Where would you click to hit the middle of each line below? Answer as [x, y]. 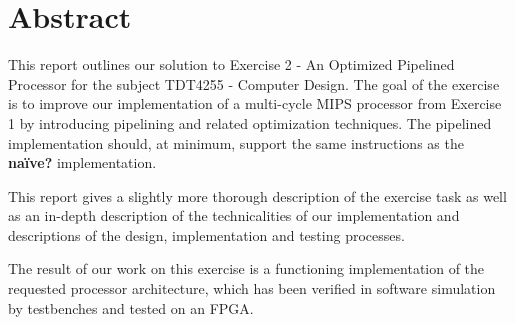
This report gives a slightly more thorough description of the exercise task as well [257, 195]
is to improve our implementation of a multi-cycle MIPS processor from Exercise [255, 103]
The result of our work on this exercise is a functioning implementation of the [246, 268]
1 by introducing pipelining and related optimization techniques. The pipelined [250, 122]
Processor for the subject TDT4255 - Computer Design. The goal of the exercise [254, 83]
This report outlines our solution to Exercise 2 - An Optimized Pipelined [231, 64]
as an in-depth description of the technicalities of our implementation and [234, 215]
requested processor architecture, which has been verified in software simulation [252, 288]
